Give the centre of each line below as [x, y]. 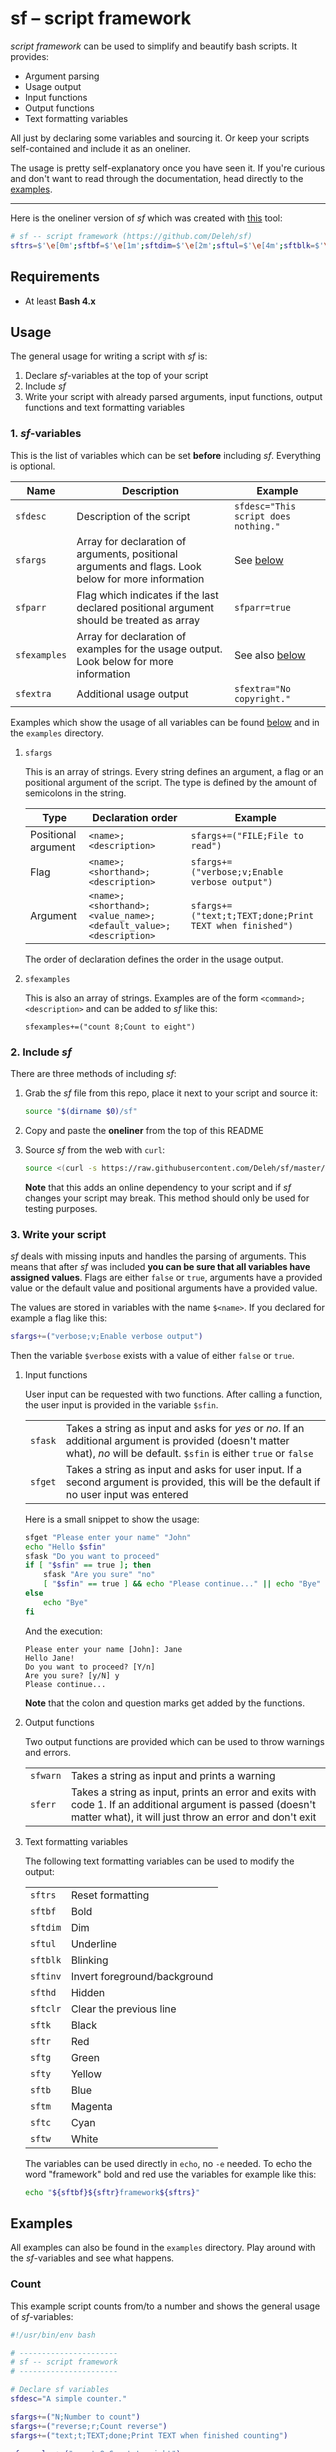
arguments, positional [127, 554]
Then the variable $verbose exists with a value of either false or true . [152, 1355]
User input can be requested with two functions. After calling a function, [173, 1394]
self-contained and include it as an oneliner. [100, 148]
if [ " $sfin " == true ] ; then [88, 1565]
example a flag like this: [59, 1318]
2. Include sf [41, 1052]
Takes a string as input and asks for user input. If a [184, 1469]
